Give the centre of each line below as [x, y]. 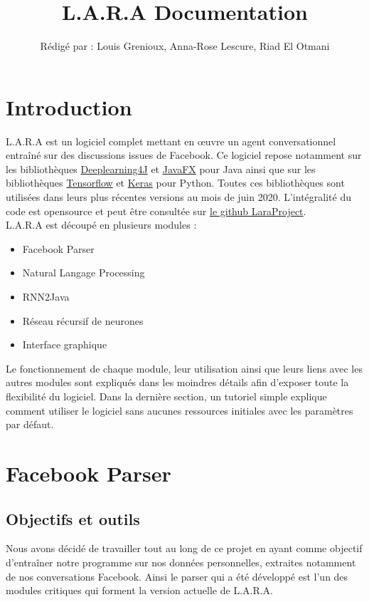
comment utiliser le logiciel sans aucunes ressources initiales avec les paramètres [180, 410]
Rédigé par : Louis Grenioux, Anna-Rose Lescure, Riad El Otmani [185, 46]
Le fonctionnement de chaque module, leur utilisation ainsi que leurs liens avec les [184, 368]
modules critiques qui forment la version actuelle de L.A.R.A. [140, 590]
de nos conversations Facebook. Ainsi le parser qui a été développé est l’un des [177, 576]
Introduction [69, 107]
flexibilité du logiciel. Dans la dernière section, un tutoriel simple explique [166, 396]
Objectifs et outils [73, 518]
